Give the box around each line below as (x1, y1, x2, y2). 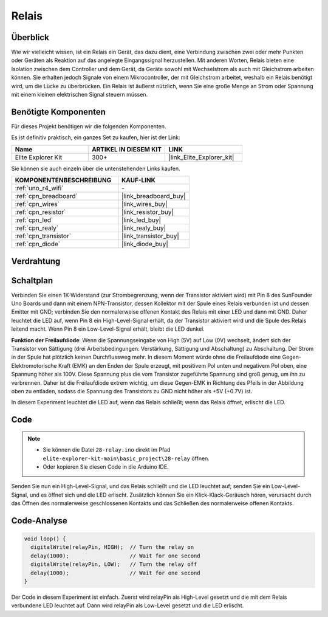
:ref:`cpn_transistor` (15, 232, 72, 240)
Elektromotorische (11, 362, 57, 369)
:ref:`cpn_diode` (15, 240, 61, 249)
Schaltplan (11, 275, 53, 286)
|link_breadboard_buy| (121, 192, 186, 201)
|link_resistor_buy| (121, 208, 174, 216)
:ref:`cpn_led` (15, 216, 53, 224)
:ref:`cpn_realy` (15, 224, 59, 232)
